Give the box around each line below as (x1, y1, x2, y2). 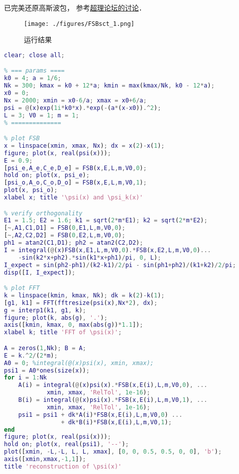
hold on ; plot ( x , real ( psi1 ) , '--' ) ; (4, 441, 129, 448)
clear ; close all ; (4, 51, 65, 59)
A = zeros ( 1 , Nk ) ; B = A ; (4, 344, 86, 352)
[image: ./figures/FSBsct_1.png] (24, 20, 134, 27)
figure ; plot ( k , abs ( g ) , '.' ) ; (4, 314, 108, 321)
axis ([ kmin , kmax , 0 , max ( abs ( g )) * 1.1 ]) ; (4, 321, 143, 329)
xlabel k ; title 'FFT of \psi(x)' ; (4, 329, 122, 336)
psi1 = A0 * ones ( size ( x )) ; (4, 367, 90, 374)
